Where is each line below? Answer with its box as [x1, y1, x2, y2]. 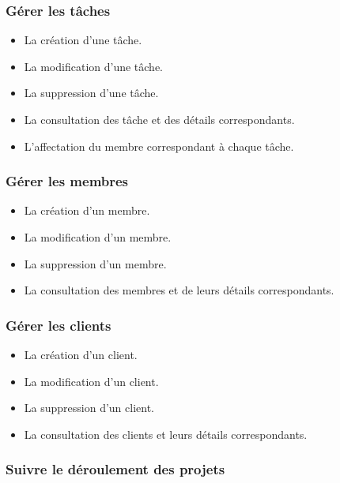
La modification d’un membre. [24, 229, 172, 245]
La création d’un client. [24, 346, 138, 362]
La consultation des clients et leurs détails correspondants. [24, 425, 308, 442]
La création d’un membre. [24, 202, 150, 219]
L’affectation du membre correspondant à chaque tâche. [24, 137, 294, 154]
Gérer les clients [6, 315, 111, 335]
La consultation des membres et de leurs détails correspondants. [24, 282, 334, 298]
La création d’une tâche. [24, 32, 142, 48]
